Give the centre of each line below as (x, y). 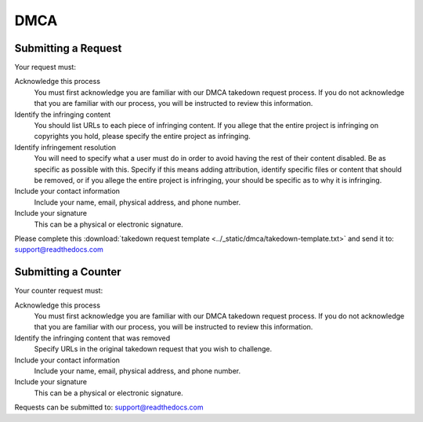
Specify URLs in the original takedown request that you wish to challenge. (153, 349)
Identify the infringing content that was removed (92, 338)
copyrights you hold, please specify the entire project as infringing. (142, 136)
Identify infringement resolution (65, 147)
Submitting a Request (68, 48)
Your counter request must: (59, 291)
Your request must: (45, 67)
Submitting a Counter (68, 272)
